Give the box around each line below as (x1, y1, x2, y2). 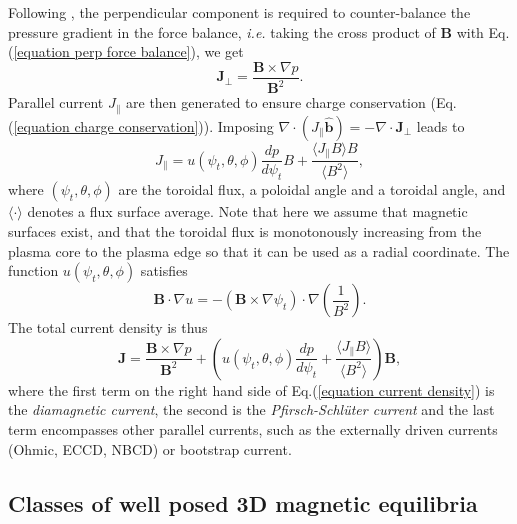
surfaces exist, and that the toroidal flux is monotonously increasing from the (8, 221, 482, 242)
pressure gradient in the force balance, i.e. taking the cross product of (8, 21, 436, 42)
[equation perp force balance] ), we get (13, 41, 244, 62)
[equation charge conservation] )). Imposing (13, 115, 274, 136)
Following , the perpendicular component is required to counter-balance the (8, 2, 471, 22)
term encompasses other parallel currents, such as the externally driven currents (8, 419, 498, 440)
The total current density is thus (8, 317, 208, 338)
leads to (416, 115, 465, 136)
